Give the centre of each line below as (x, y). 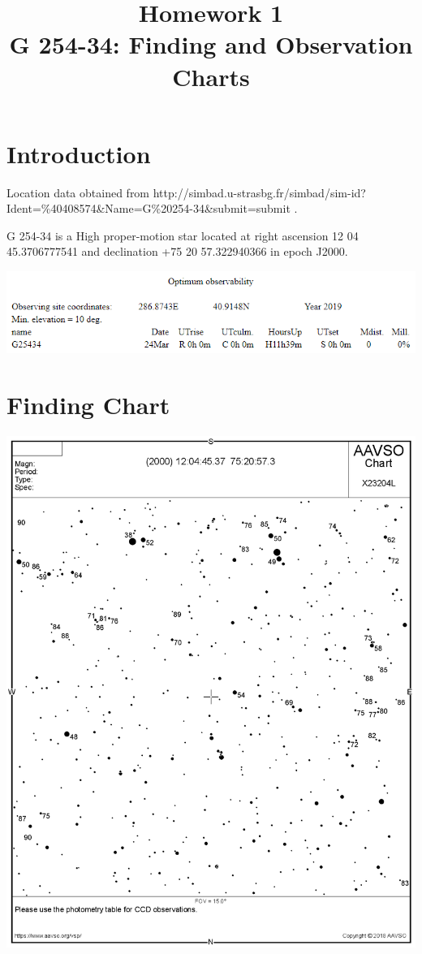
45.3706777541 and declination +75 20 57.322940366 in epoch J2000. (177, 251)
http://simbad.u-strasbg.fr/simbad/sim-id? (259, 192)
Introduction (79, 153)
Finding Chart (88, 404)
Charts (211, 76)
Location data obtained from (78, 192)
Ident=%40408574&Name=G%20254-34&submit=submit (149, 208)
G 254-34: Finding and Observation (211, 44)
